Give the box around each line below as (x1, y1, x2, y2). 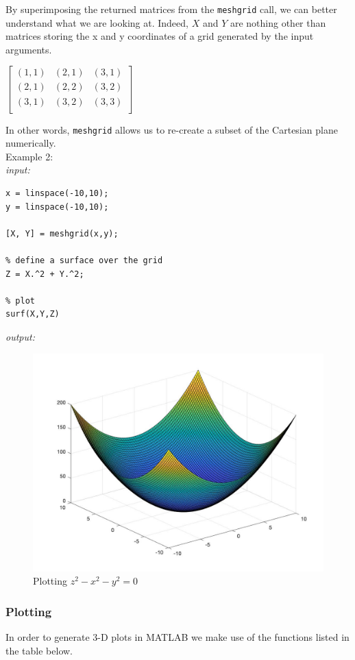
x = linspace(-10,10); (5, 188, 109, 198)
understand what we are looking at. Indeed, (5, 15, 188, 29)
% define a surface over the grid (5, 255, 163, 265)
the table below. (5, 643, 73, 657)
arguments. (5, 42, 52, 56)
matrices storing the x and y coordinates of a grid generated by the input (5, 29, 314, 43)
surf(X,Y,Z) (5, 309, 60, 319)
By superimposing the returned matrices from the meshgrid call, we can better (5, 2, 337, 16)
